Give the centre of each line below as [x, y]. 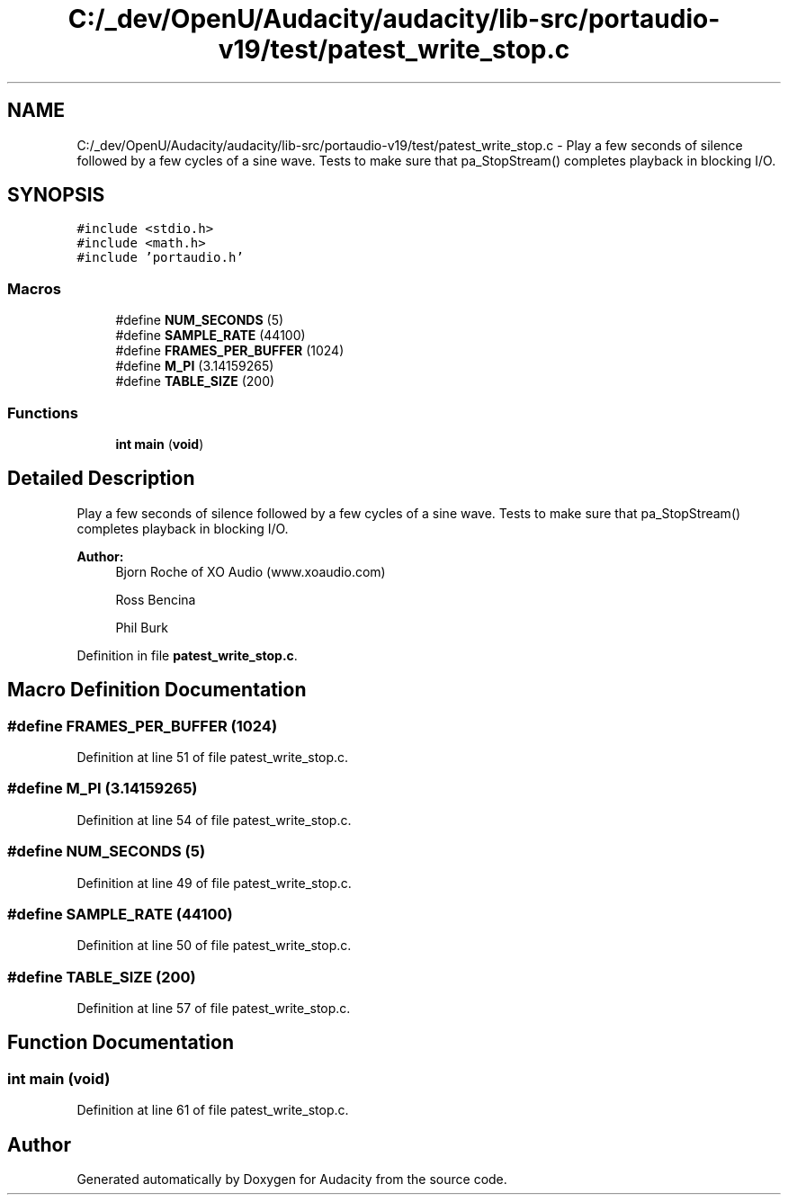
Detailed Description [101, 479]
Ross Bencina [156, 599]
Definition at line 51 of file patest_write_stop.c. [213, 757]
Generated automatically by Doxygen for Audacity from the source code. [292, 1180]
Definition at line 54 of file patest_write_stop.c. [214, 820]
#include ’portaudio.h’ [160, 258]
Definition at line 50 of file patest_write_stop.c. [214, 946]
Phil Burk [142, 627]
